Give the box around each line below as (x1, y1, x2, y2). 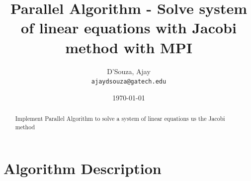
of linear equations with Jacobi (21, 17, 237, 38)
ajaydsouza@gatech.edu (91, 78, 167, 86)
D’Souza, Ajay (107, 66, 151, 76)
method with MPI (65, 37, 192, 57)
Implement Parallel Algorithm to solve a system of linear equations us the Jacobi (15, 114, 225, 123)
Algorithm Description (3, 158, 162, 179)
